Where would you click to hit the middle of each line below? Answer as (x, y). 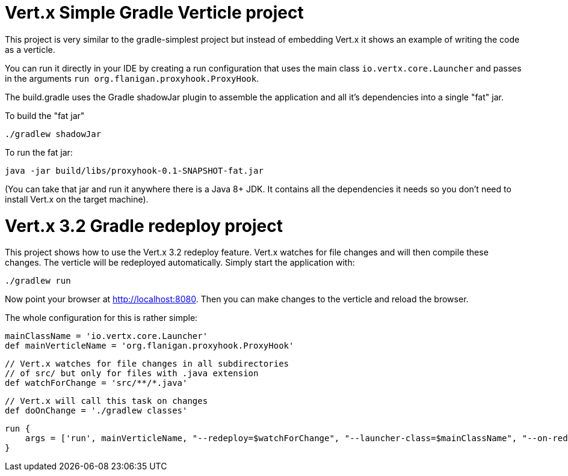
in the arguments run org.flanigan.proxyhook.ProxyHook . (132, 78)
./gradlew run (38, 281)
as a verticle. (30, 49)
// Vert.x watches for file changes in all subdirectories (147, 364)
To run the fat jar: (39, 152)
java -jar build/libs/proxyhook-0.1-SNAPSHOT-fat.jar (134, 170)
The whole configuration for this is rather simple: (101, 318)
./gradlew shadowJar (53, 134)
